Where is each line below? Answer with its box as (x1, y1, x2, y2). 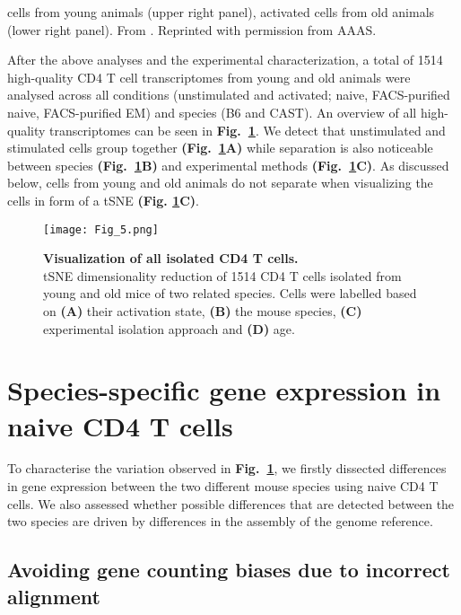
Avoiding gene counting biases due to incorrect (7, 556, 450, 584)
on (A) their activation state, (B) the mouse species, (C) (43, 301, 362, 320)
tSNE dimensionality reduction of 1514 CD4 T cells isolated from (43, 266, 402, 285)
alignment (7, 582, 100, 610)
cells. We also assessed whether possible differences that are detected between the (7, 494, 455, 513)
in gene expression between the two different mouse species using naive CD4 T (7, 477, 439, 496)
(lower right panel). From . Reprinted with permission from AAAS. (7, 20, 377, 39)
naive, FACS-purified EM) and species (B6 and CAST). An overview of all (7, 102, 417, 121)
